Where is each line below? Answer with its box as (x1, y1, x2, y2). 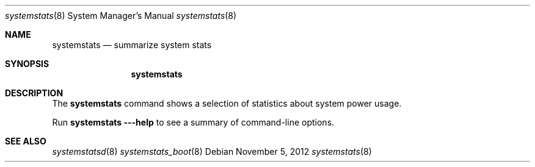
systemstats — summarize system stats (52, 40, 212, 50)
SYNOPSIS (5, 59, 49, 69)
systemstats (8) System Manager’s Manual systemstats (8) (5, 10, 237, 21)
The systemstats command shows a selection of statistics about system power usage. (52, 98, 402, 108)
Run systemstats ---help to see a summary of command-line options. (52, 117, 335, 127)
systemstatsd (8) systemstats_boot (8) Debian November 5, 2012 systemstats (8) (52, 146, 372, 157)
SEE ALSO (5, 136, 46, 146)
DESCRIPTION (5, 88, 64, 98)
